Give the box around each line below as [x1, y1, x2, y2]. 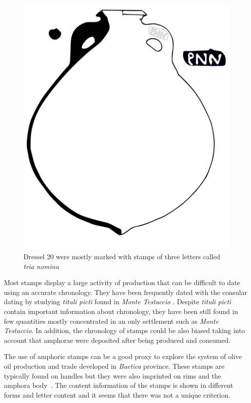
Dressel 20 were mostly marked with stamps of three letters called [23, 251, 220, 262]
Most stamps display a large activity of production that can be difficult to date [4, 277, 240, 288]
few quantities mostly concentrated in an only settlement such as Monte [4, 315, 219, 326]
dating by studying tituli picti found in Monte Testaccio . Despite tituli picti [4, 296, 232, 307]
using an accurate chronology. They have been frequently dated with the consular [4, 287, 247, 297]
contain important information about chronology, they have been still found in [4, 306, 238, 316]
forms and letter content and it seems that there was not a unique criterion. [4, 389, 231, 400]
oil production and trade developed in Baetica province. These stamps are [4, 361, 225, 371]
